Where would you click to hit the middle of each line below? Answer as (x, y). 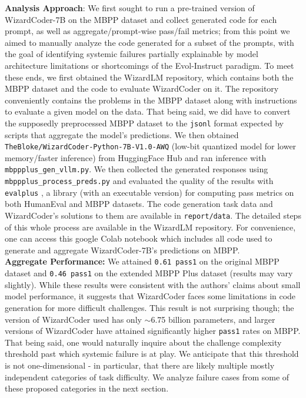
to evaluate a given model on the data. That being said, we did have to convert (148, 111)
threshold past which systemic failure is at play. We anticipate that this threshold (152, 354)
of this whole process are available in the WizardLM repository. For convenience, (150, 227)
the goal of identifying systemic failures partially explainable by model (132, 54)
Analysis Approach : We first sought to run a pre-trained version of (130, 8)
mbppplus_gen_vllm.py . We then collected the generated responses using (137, 169)
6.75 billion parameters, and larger (213, 319)
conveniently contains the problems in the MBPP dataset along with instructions (151, 100)
